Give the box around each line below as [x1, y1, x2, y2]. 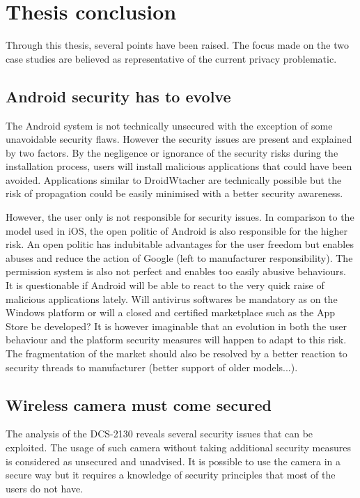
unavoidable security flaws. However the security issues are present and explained [6, 132, 352, 146]
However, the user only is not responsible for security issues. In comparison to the [6, 210, 354, 224]
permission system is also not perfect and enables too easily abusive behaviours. [6, 264, 346, 279]
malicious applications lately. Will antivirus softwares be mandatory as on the [6, 291, 338, 306]
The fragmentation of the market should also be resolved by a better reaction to [6, 346, 347, 361]
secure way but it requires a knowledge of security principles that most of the [6, 467, 336, 482]
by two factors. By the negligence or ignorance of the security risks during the [6, 145, 338, 159]
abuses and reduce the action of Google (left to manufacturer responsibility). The [6, 250, 353, 265]
